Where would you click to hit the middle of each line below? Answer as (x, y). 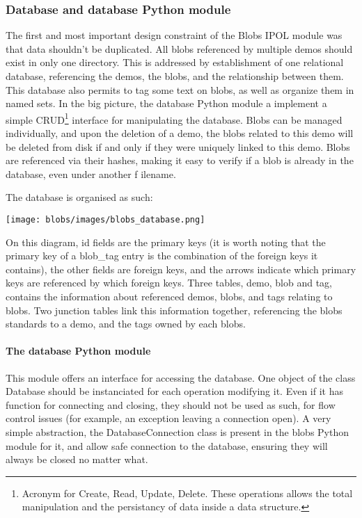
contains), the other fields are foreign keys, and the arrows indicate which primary (181, 269)
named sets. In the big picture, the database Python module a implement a (166, 103)
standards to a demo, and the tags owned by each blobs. (126, 324)
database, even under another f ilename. (91, 173)
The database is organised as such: (79, 197)
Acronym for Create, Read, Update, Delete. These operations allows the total (187, 493)
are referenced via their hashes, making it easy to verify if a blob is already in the (180, 160)
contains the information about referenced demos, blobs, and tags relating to (169, 297)
